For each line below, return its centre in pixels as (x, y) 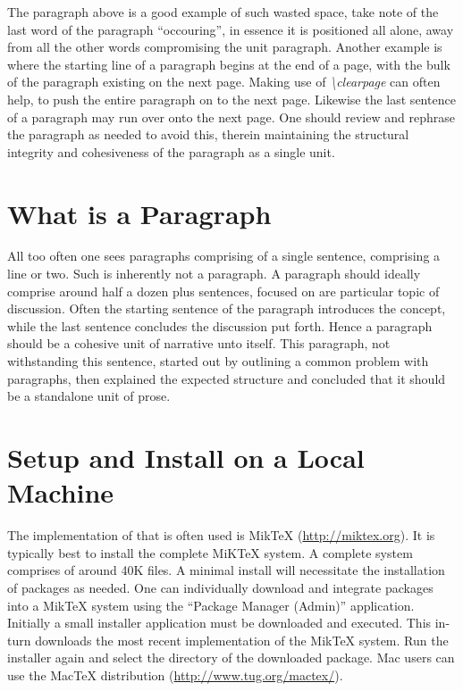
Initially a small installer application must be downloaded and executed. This (219, 623)
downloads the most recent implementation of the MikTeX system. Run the (242, 640)
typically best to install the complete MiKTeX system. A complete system (210, 552)
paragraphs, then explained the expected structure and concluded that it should (227, 378)
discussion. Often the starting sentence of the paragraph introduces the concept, (227, 308)
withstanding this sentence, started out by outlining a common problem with (218, 361)
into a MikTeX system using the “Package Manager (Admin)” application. (211, 605)
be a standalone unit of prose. (89, 396)
